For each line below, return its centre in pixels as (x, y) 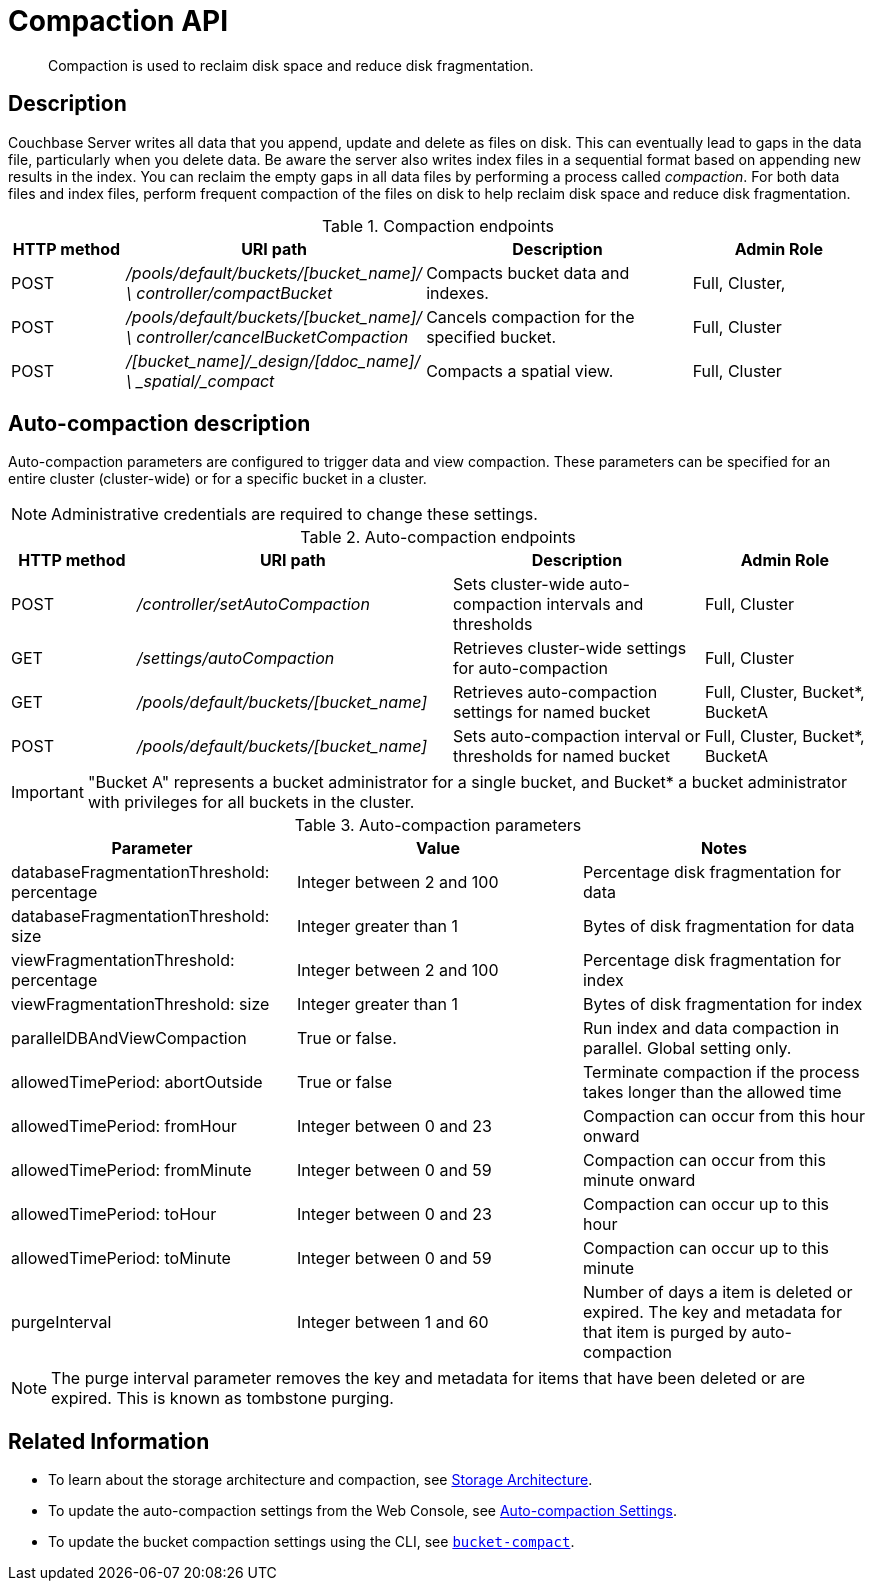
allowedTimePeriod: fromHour (124, 1126)
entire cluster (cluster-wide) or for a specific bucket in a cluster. (217, 479)
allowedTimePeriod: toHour (114, 1214)
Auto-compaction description (159, 424)
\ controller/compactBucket (229, 292)
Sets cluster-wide (518, 584)
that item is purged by (664, 1332)
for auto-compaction (530, 668)
